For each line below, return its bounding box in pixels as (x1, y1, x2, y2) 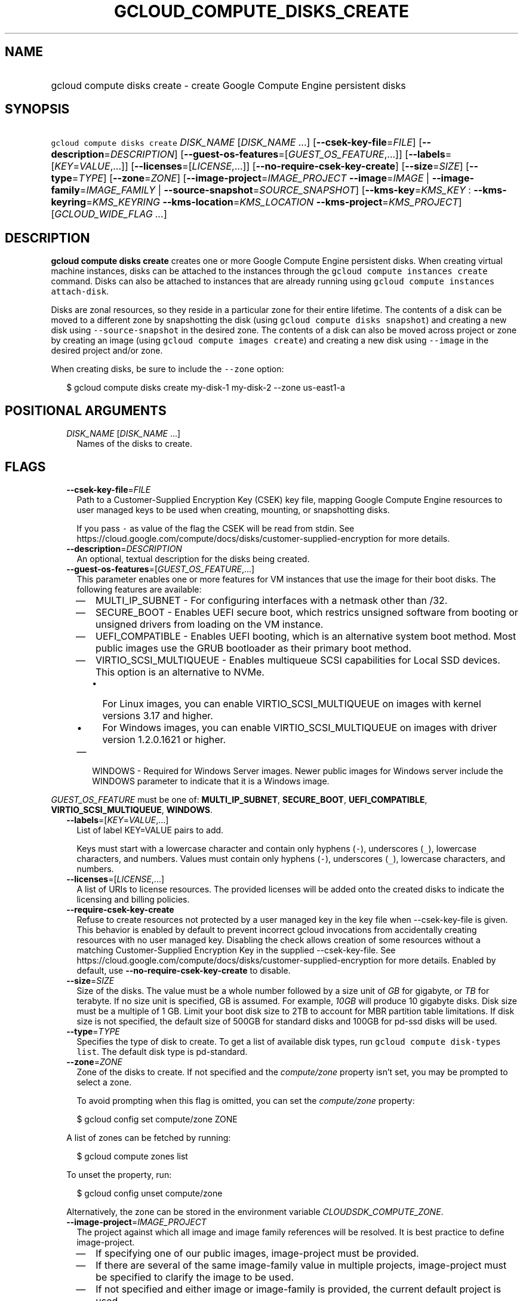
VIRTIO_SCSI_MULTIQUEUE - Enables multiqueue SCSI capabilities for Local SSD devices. (95, 653, 500, 666)
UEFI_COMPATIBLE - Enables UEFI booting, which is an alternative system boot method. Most (95, 630, 516, 642)
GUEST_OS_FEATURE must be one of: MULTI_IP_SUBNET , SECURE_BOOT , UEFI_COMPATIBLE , (51, 794, 427, 805)
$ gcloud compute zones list (76, 1150, 188, 1161)
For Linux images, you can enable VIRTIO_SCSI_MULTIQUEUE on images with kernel (102, 697, 481, 710)
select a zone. (76, 1076, 132, 1087)
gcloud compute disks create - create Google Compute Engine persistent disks (51, 79, 406, 91)
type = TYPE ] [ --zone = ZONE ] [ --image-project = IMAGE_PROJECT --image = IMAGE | (51, 172, 430, 185)
